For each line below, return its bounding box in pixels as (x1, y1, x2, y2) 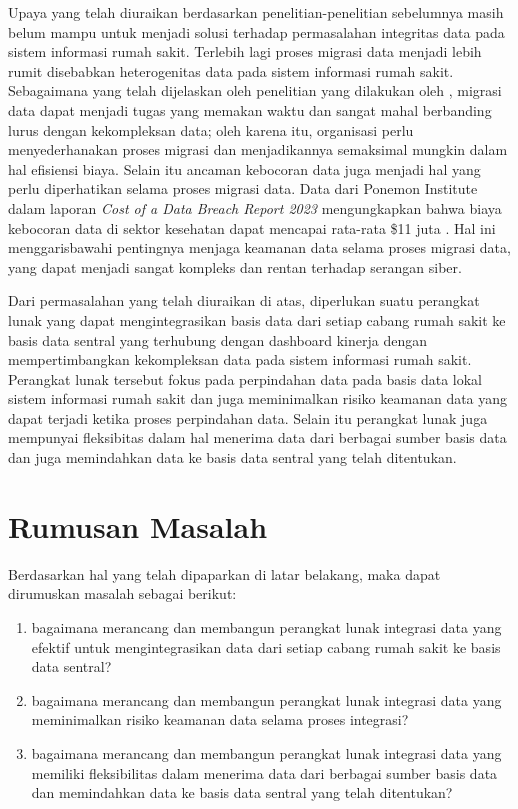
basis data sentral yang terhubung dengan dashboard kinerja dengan (8, 329, 427, 350)
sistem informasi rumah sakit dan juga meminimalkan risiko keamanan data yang (8, 388, 508, 409)
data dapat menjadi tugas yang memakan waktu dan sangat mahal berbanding (8, 99, 492, 120)
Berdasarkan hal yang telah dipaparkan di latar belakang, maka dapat (8, 563, 441, 584)
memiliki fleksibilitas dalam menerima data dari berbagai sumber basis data (31, 762, 498, 783)
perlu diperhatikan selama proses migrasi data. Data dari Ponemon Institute (8, 178, 478, 199)
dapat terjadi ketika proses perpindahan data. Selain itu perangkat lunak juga (8, 407, 488, 428)
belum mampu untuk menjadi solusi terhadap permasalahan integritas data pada (8, 21, 505, 42)
